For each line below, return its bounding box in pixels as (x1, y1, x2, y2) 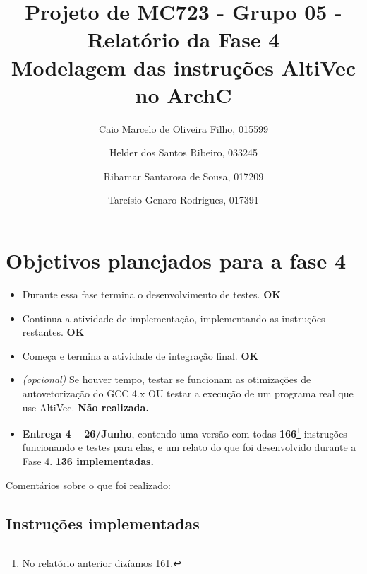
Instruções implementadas (6, 512, 200, 534)
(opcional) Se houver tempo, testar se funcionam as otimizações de (22, 372, 311, 387)
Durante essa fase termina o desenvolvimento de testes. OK (22, 287, 281, 301)
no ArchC (135, 80, 232, 109)
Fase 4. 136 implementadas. (22, 454, 154, 468)
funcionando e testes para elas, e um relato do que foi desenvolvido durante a (22, 440, 356, 455)
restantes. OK (22, 324, 85, 339)
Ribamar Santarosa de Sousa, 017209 (103, 168, 264, 183)
